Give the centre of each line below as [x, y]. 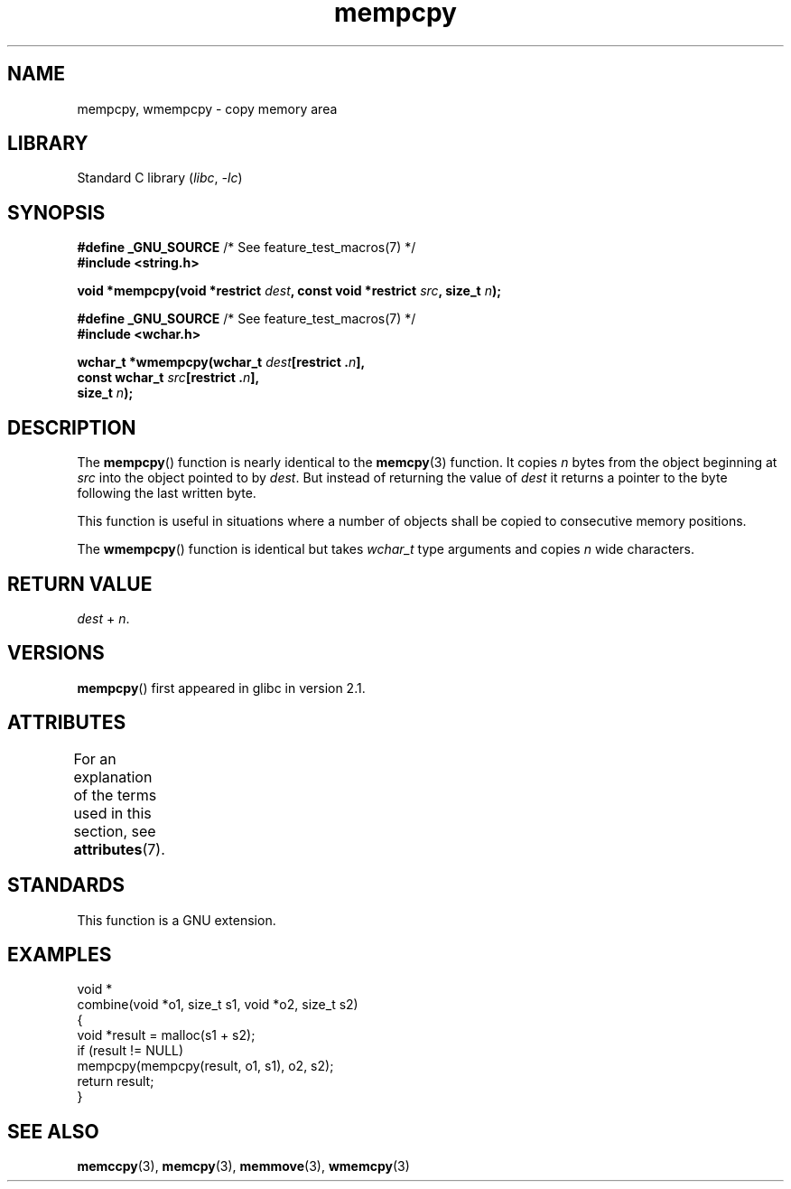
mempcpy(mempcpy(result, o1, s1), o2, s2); [205, 1066]
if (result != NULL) [130, 1051]
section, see [115, 831]
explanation [113, 777]
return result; [116, 1081]
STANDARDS [66, 885]
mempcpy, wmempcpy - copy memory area [207, 108]
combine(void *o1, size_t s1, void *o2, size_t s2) [218, 1005]
